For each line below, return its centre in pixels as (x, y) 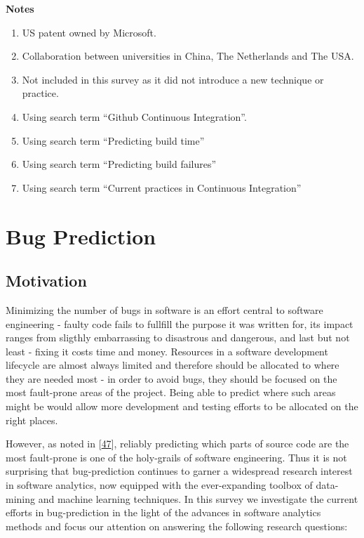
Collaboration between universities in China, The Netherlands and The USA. (188, 56)
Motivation (46, 281)
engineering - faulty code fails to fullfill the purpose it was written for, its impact (180, 323)
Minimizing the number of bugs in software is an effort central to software (164, 309)
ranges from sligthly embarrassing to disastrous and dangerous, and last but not (178, 337)
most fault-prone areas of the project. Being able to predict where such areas (171, 392)
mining (21, 498)
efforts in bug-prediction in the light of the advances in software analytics (163, 512)
